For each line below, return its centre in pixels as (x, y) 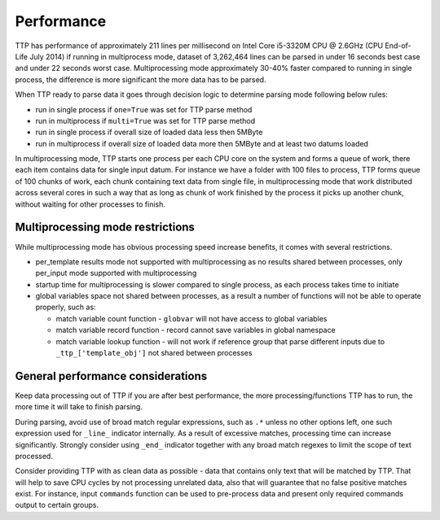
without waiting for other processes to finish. (90, 204)
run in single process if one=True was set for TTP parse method (144, 109)
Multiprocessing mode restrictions (105, 227)
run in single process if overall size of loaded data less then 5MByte (149, 132)
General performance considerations (111, 376)
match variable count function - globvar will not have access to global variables (191, 318)
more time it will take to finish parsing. (79, 407)
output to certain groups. (57, 505)
